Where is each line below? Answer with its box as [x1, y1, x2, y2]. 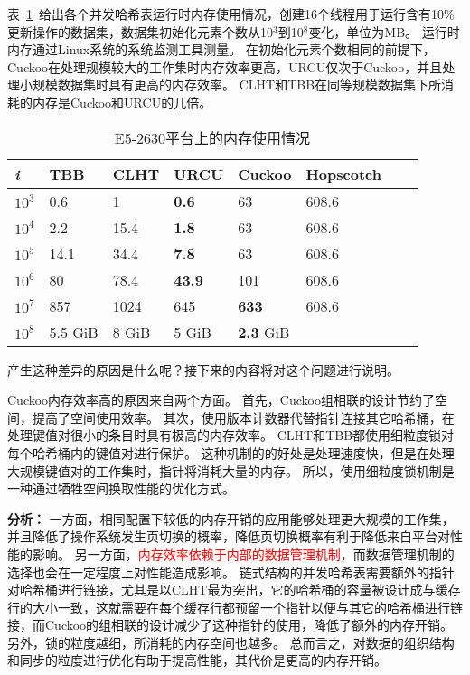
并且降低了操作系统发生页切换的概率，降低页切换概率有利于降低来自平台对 [7, 527, 450, 546]
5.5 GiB [49, 321, 99, 342]
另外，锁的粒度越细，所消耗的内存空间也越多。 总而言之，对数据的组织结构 [7, 633, 455, 652]
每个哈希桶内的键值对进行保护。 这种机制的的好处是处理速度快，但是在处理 [7, 443, 455, 462]
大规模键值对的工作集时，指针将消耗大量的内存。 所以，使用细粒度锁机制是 [7, 461, 455, 480]
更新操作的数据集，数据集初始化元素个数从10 [7, 22, 273, 41]
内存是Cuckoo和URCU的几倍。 [32, 92, 212, 111]
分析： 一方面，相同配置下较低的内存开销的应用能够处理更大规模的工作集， [7, 509, 455, 528]
